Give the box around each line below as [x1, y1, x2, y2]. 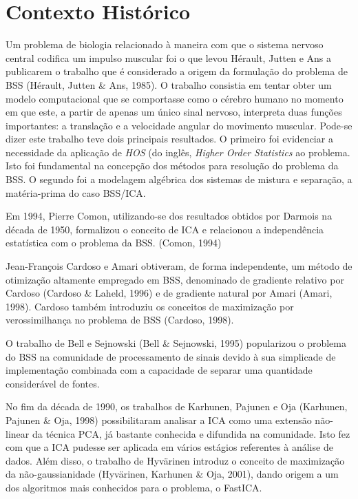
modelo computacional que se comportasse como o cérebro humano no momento [6, 91, 344, 105]
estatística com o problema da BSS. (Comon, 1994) [6, 235, 222, 250]
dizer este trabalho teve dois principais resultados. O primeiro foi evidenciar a [6, 131, 333, 146]
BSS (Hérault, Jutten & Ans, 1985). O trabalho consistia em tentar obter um [6, 77, 332, 92]
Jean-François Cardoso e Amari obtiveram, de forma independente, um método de [6, 259, 352, 273]
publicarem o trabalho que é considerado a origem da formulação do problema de [6, 64, 348, 78]
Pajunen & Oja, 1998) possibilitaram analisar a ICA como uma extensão [6, 412, 312, 427]
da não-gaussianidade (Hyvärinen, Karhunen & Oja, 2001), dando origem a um [6, 467, 339, 481]
